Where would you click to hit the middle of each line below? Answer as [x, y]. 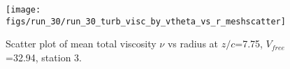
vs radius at [193, 44]
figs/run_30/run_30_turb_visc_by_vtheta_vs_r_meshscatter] [146, 21]
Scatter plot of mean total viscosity [81, 44]
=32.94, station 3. [44, 57]
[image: [23, 10]
